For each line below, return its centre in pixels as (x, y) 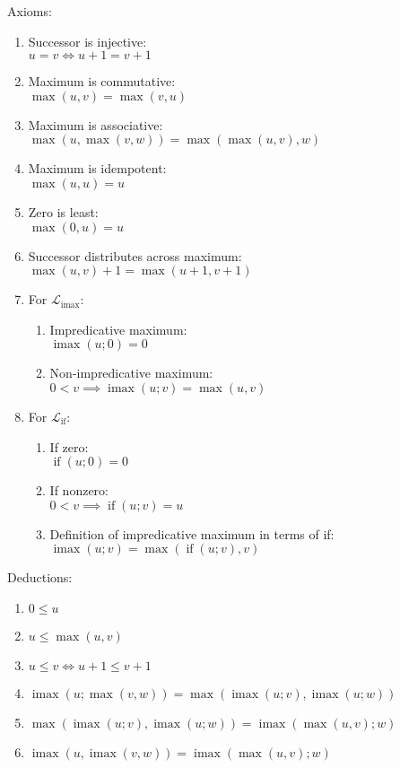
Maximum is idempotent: (97, 168)
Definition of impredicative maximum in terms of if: (192, 533)
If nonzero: (79, 490)
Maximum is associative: (96, 124)
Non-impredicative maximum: (131, 373)
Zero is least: (63, 211)
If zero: (69, 446)
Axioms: (30, 11)
